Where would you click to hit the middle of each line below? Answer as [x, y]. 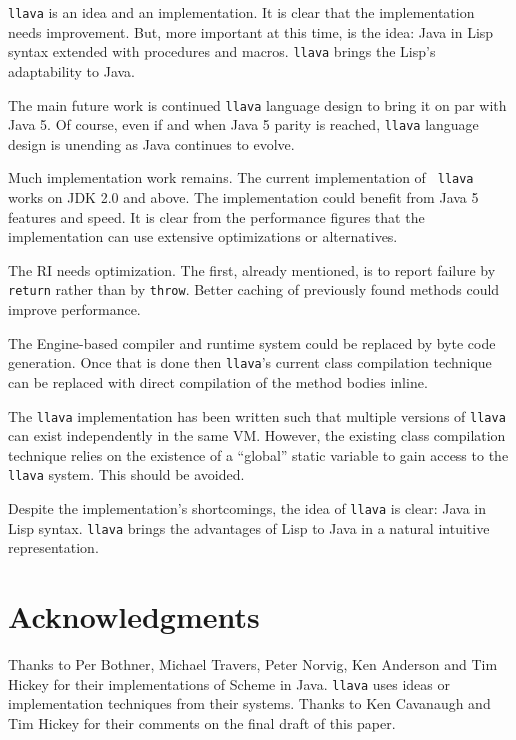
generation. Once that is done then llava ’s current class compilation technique [250, 362]
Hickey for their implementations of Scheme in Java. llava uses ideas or [229, 683]
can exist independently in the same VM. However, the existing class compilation [257, 435]
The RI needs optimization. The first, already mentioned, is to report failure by [252, 269]
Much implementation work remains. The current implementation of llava [241, 177]
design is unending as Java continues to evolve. [151, 143]
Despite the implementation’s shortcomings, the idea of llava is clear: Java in [247, 508]
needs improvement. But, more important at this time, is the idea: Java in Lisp [251, 31]
